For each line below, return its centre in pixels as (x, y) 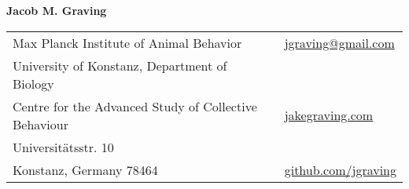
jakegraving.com (329, 115)
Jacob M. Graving (57, 10)
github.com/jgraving (340, 169)
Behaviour (41, 124)
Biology (33, 83)
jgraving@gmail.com (339, 42)
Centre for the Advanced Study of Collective (135, 106)
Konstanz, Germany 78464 (85, 169)
